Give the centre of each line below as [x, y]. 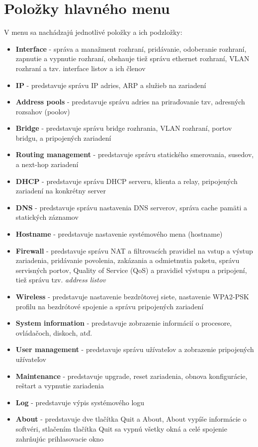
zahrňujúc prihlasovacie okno [60, 438]
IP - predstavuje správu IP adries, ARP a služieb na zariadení [111, 85]
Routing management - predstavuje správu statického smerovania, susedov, [135, 154]
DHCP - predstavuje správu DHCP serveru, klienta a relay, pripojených [127, 181]
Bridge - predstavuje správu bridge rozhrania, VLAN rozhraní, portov [124, 128]
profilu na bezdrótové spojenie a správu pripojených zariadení [110, 306]
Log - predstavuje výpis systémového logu [80, 402]
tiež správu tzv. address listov [61, 280]
